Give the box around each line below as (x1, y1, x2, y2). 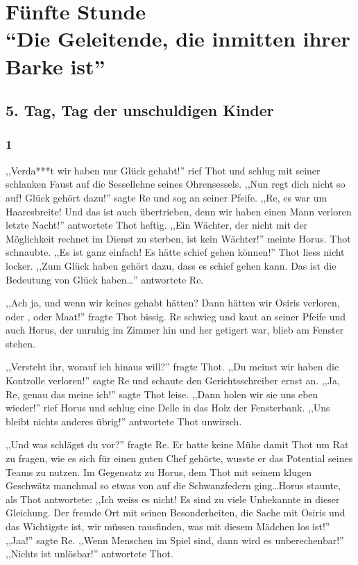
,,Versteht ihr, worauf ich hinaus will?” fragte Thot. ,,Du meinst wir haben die (6, 359, 339, 374)
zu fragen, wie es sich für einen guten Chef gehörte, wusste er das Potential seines (6, 451, 353, 466)
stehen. (6, 336, 35, 350)
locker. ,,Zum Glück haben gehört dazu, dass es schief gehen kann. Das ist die (6, 258, 336, 272)
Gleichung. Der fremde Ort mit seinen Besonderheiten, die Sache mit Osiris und (6, 505, 346, 520)
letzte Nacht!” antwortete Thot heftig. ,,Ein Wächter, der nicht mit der (6, 218, 308, 232)
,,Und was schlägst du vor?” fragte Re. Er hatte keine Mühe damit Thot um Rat (6, 437, 349, 452)
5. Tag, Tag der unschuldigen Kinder (6, 99, 274, 121)
